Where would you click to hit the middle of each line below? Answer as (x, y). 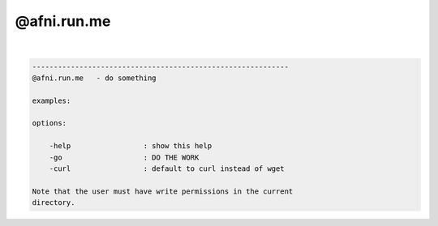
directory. (54, 203)
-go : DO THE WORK (124, 157)
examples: (52, 100)
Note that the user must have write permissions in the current (163, 191)
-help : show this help (131, 146)
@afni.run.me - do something (94, 78)
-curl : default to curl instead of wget (167, 169)
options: (49, 123)
